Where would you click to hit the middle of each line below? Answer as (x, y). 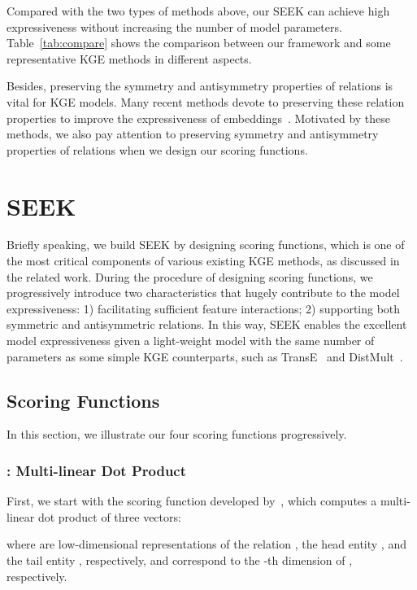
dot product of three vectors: (109, 516)
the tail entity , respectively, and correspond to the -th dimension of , (180, 560)
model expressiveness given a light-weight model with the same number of (191, 341)
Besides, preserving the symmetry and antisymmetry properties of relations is (200, 86)
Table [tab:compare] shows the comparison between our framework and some (199, 43)
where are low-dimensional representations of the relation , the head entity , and (206, 544)
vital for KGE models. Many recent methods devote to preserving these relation (206, 101)
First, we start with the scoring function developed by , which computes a (192, 501)
